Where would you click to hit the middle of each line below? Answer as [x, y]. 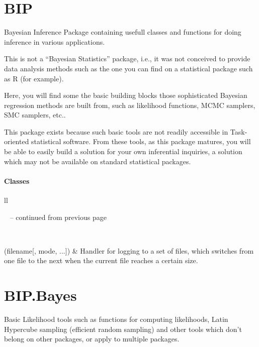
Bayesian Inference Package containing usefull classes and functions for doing [123, 32]
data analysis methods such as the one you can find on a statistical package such [128, 68]
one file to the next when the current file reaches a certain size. [101, 260]
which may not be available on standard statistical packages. [98, 161]
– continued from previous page [58, 217]
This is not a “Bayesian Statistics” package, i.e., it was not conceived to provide [127, 59]
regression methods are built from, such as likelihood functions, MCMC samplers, [130, 105]
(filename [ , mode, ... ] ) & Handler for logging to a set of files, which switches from [129, 250]
